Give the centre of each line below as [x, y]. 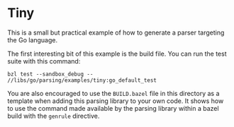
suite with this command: [44, 61]
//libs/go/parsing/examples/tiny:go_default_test [82, 80]
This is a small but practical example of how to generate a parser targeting [116, 32]
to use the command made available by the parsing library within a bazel [113, 108]
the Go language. [33, 40]
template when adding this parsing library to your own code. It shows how [116, 101]
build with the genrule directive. [54, 116]
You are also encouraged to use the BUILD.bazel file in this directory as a [113, 93]
